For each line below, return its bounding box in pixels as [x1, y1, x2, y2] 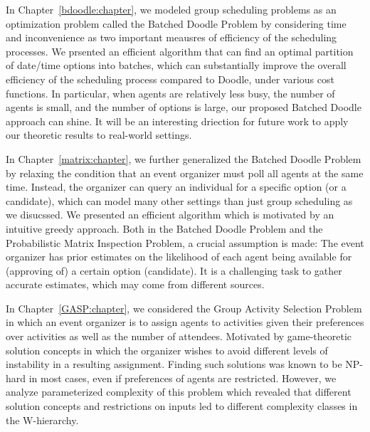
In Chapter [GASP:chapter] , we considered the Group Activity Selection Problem [6, 300, 362, 315]
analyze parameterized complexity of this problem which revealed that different [6, 384, 351, 399]
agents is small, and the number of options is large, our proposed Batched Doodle [6, 100, 361, 115]
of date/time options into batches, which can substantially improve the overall [6, 58, 347, 73]
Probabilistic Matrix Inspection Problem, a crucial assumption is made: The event [6, 235, 364, 250]
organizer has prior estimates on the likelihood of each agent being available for [6, 249, 352, 264]
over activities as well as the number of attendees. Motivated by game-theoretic [6, 329, 352, 344]
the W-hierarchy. [6, 412, 79, 427]
